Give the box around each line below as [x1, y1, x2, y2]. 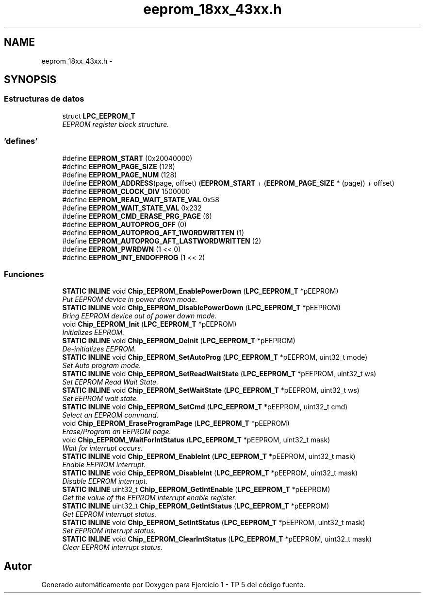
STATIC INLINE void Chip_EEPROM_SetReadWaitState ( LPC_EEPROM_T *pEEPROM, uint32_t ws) [62, 369, 376, 378]
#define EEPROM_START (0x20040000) [62, 154, 193, 162]
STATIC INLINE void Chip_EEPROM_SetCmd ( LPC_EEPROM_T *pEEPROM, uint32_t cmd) [62, 403, 348, 411]
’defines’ [4, 136, 38, 146]
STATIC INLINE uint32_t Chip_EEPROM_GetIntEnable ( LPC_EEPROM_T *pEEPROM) [62, 485, 330, 494]
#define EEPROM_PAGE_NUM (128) [62, 170, 177, 179]
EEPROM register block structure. [62, 120, 169, 128]
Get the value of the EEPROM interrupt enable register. [62, 493, 237, 502]
